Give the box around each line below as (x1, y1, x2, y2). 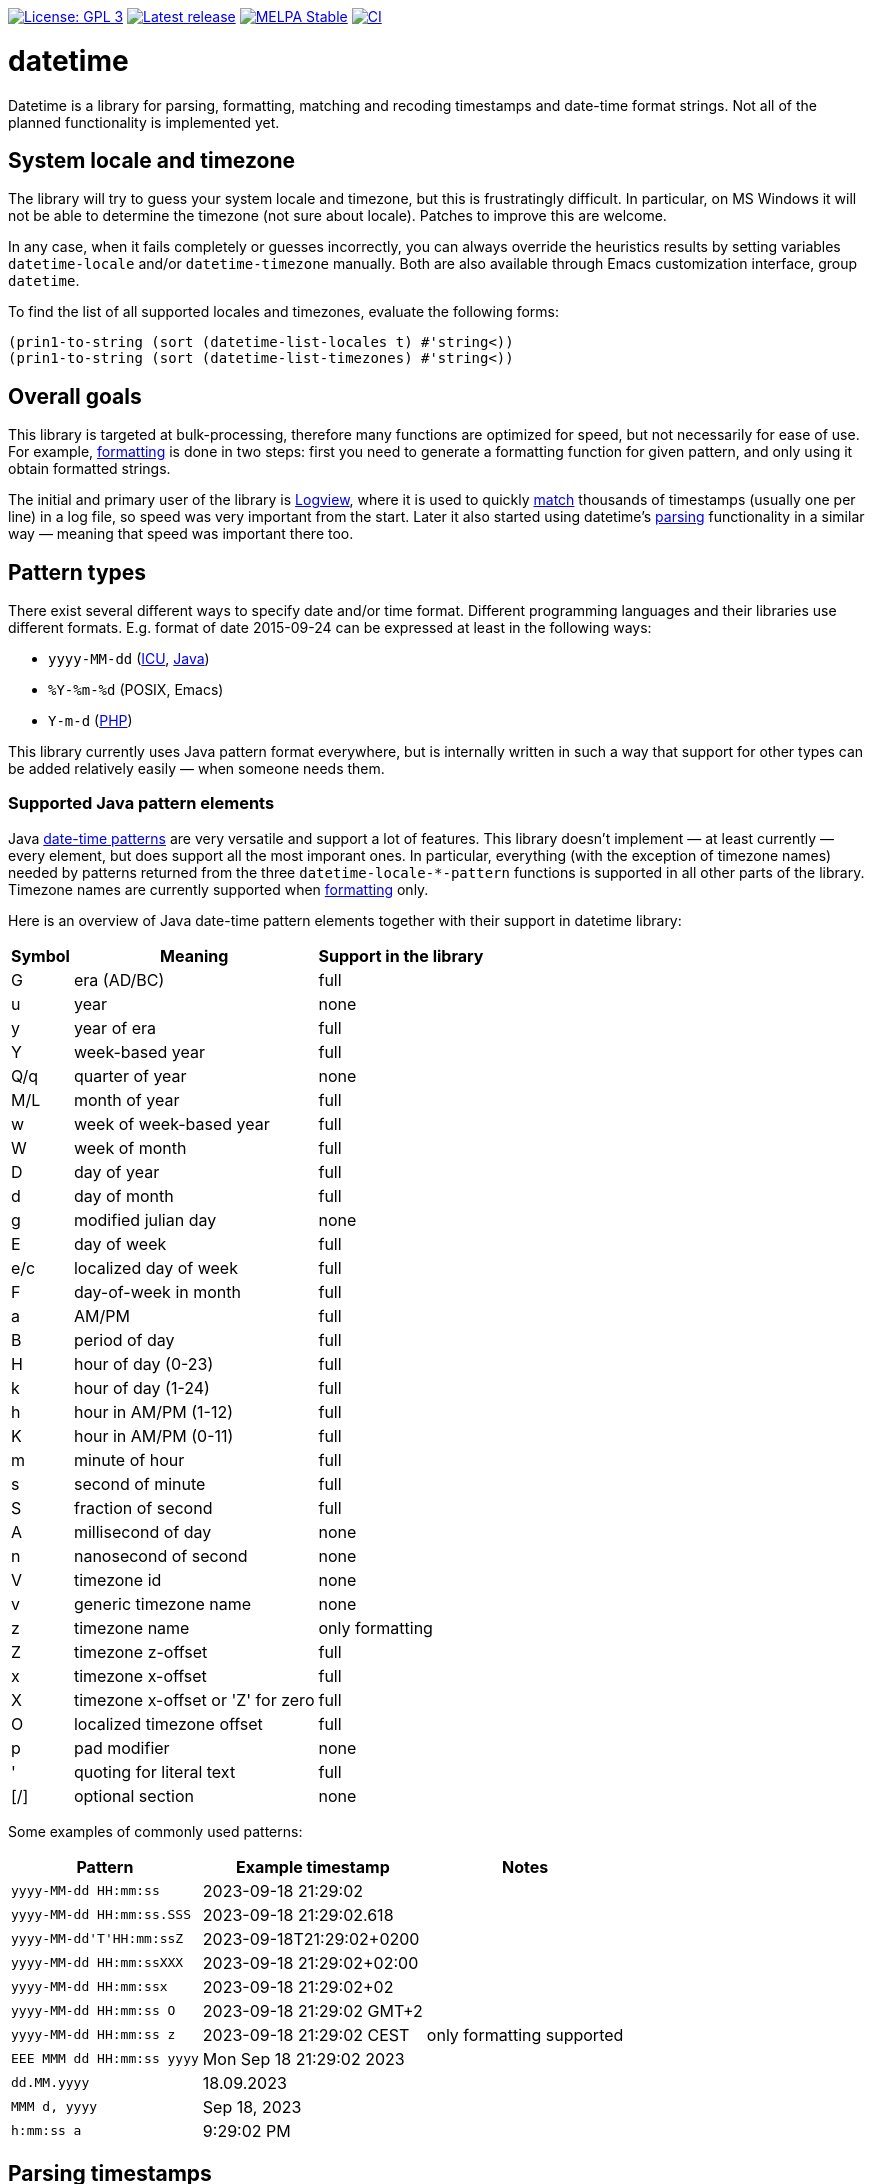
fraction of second (73, 1497, 213, 1518)
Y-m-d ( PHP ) (48, 712, 133, 730)
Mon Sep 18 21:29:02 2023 (202, 2048, 405, 2069)
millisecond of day (73, 1521, 212, 1542)
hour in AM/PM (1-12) (73, 1401, 234, 1422)
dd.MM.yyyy (11, 2075, 90, 2091)
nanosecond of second (73, 1545, 248, 1566)
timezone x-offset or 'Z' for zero (73, 1689, 315, 1710)
